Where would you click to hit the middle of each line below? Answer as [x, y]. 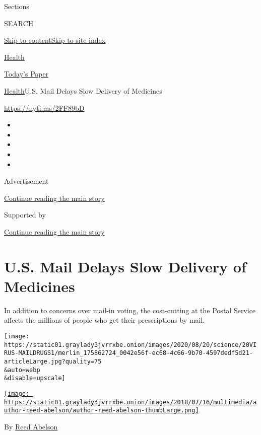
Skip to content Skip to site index [55, 40]
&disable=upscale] [35, 378]
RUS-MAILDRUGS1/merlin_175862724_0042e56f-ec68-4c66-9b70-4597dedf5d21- [128, 353]
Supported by [25, 215]
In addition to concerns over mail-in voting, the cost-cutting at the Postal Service [130, 310]
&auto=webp [22, 370]
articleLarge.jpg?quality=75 [53, 361]
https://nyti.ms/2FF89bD [44, 107]
